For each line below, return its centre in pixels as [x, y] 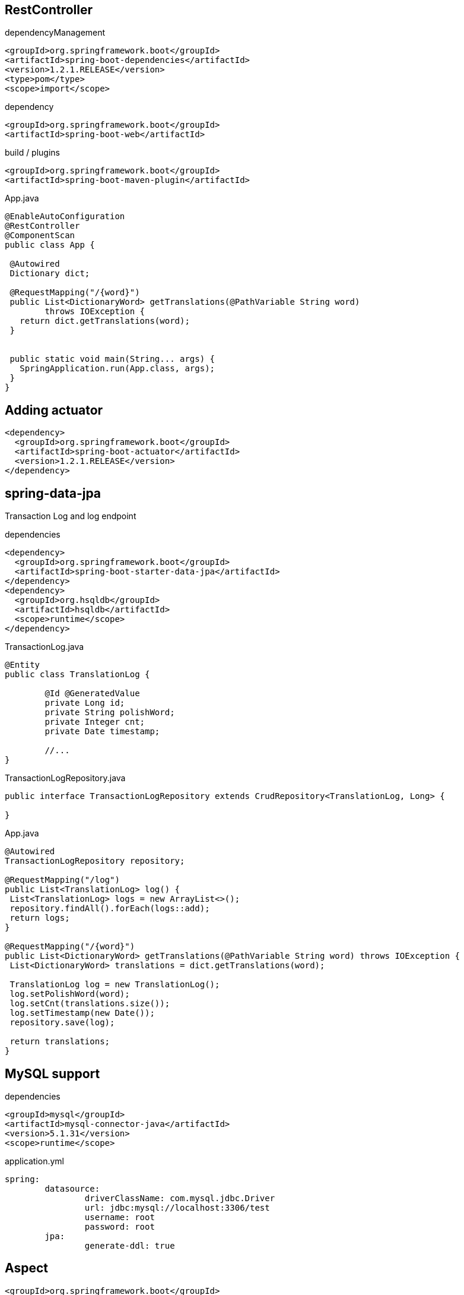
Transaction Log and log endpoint [71, 516]
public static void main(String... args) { [112, 359]
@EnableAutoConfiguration [65, 217]
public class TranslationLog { [77, 675]
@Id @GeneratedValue [92, 694]
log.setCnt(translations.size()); [90, 1004]
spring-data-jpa [53, 493]
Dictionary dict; [50, 274]
